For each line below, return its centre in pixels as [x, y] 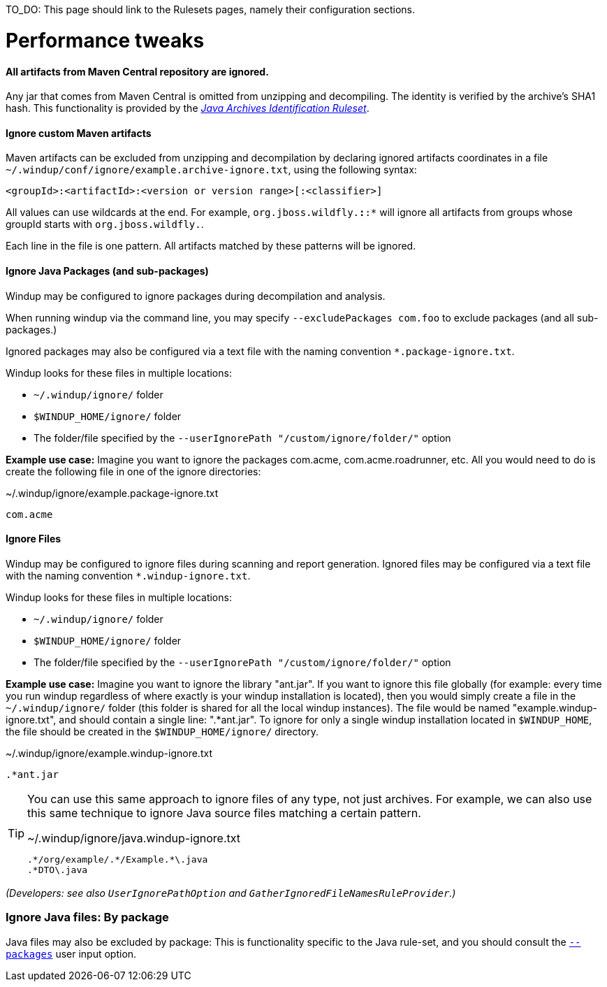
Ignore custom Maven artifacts [79, 133]
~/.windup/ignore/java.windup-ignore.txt [134, 838]
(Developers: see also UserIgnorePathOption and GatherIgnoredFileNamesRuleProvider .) [231, 893]
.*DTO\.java [58, 870]
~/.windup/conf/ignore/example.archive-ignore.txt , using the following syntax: [211, 170]
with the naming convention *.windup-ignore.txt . [128, 575]
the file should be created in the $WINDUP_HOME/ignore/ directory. [162, 731]
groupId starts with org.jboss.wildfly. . [105, 224]
